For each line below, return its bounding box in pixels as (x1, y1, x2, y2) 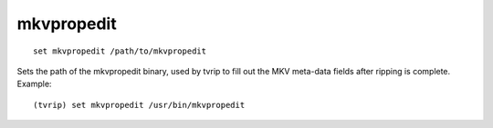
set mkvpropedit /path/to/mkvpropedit (33, 45, 207, 56)
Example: (16, 78, 52, 90)
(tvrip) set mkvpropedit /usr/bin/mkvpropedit (33, 100, 246, 110)
